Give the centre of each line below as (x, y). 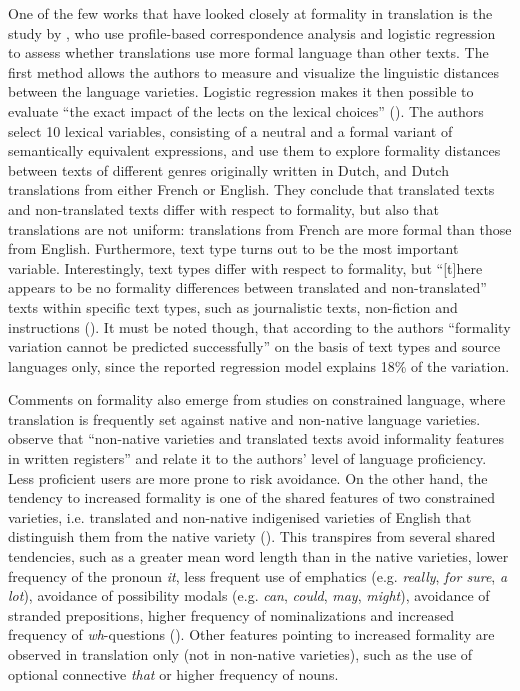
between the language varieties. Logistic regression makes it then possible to (241, 91)
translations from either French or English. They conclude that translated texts (251, 189)
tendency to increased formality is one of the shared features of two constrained (252, 497)
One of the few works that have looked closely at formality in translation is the (250, 13)
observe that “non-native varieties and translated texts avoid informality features (256, 438)
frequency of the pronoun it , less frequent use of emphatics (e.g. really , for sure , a (258, 575)
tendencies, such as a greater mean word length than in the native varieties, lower (258, 556)
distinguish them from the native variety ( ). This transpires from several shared (252, 536)
